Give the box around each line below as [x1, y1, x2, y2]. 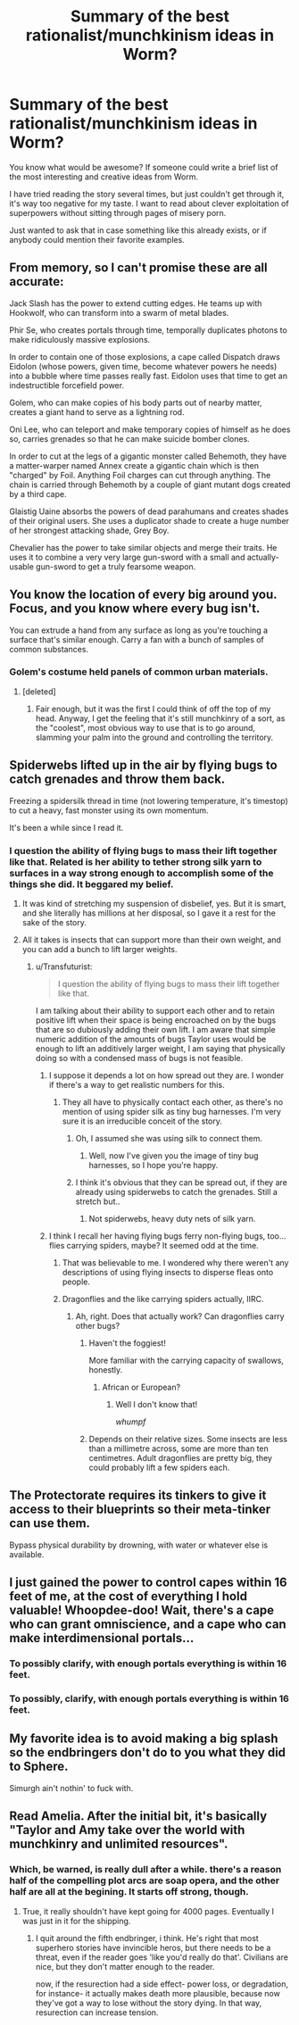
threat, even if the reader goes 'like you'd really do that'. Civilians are [35, 1952, 288, 1963]
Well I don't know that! [115, 1398, 198, 1409]
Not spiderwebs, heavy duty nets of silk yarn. [88, 1213, 256, 1224]
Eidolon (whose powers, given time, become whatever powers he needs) [9, 361, 278, 371]
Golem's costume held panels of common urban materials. [9, 666, 269, 678]
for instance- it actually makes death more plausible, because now [35, 1988, 281, 1998]
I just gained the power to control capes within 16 [9, 1575, 287, 1590]
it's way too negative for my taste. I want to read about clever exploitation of [9, 198, 289, 209]
